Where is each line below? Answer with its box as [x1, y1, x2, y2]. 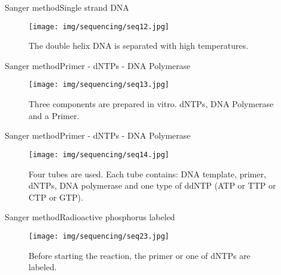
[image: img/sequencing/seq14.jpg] [29, 150, 170, 159]
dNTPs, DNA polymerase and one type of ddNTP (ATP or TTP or [29, 179, 276, 192]
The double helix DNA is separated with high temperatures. [29, 39, 248, 52]
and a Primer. [29, 109, 80, 121]
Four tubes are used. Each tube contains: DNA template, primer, [29, 167, 266, 180]
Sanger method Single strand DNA [5, 1, 129, 13]
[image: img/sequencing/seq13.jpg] [29, 80, 170, 89]
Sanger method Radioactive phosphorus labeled [5, 211, 175, 223]
